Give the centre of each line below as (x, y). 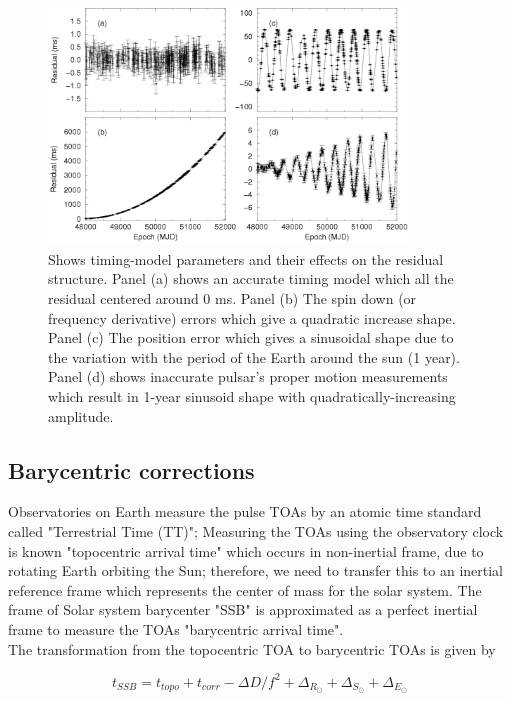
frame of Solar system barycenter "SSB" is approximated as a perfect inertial (243, 609)
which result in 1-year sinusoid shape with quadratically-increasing (252, 395)
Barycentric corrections (131, 469)
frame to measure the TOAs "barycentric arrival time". (176, 628)
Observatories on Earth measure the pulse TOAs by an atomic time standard (245, 511)
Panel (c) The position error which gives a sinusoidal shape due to (251, 337)
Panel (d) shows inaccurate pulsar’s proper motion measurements (248, 376)
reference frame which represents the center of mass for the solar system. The (245, 589)
